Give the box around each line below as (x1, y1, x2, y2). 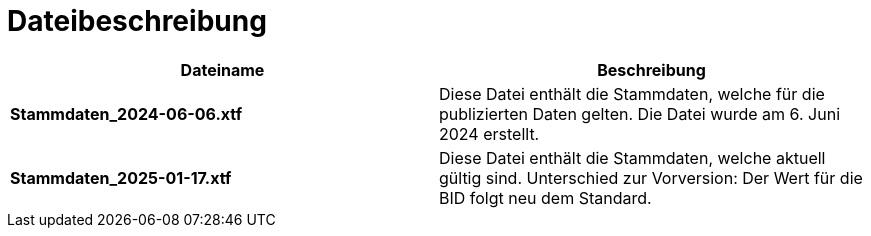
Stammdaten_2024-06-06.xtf (10, 103, 243, 124)
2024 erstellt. (439, 123, 540, 144)
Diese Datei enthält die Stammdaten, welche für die (439, 83, 825, 104)
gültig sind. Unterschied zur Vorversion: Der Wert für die (439, 167, 863, 188)
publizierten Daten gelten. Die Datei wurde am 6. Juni (439, 103, 840, 124)
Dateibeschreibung (7, 4, 267, 38)
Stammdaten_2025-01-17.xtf (10, 167, 232, 188)
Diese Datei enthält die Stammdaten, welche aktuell (439, 147, 826, 168)
